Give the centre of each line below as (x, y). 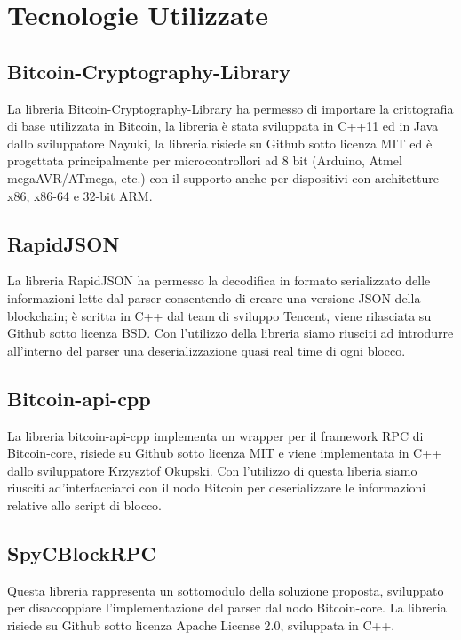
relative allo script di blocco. (84, 504)
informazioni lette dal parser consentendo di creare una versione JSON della (214, 297)
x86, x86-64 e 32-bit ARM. (80, 195)
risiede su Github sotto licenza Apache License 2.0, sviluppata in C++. (201, 624)
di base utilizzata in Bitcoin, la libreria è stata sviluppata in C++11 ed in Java (223, 126)
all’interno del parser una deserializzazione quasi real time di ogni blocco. (207, 350)
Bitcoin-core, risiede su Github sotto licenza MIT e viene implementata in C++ (225, 453)
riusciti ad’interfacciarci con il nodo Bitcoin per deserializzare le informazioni (217, 488)
